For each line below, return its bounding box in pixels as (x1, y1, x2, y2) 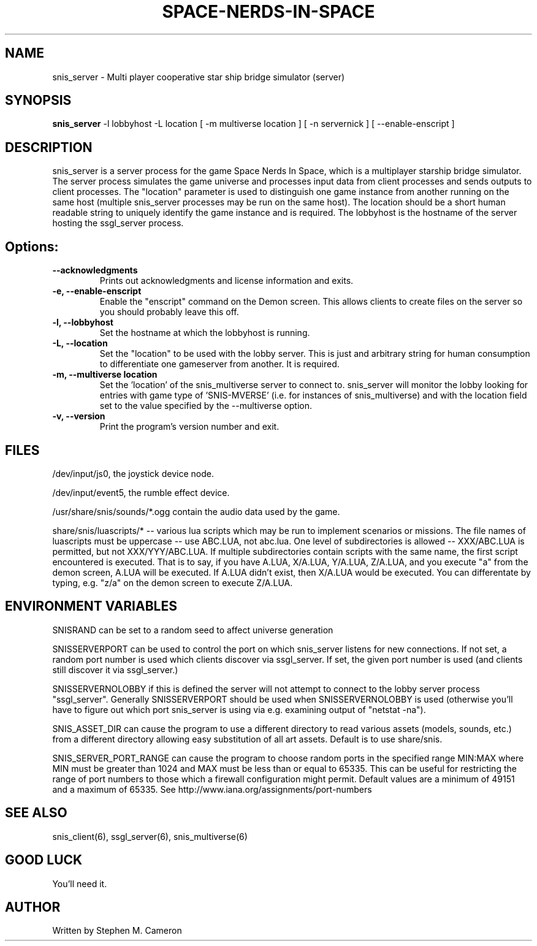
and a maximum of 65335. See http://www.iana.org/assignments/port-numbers (52, 784, 372, 795)
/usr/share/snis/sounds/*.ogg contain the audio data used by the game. (52, 506, 340, 517)
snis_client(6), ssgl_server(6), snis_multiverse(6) (52, 831, 248, 842)
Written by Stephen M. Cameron (52, 925, 182, 936)
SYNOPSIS (5, 93, 72, 109)
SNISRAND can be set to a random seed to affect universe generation (52, 624, 333, 635)
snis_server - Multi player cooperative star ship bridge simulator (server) (52, 71, 345, 82)
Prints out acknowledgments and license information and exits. (99, 275, 354, 286)
